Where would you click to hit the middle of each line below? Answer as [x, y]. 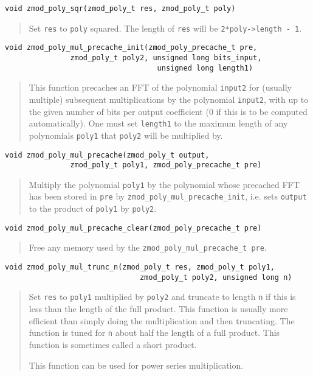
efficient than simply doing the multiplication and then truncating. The [162, 320]
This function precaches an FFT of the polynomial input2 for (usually [160, 87]
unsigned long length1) [205, 68]
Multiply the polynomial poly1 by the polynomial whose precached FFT [164, 184]
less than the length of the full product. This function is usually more [158, 309]
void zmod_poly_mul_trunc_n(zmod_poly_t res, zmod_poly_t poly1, [140, 267]
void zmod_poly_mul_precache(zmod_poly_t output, [107, 155]
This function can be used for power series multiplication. [136, 365]
